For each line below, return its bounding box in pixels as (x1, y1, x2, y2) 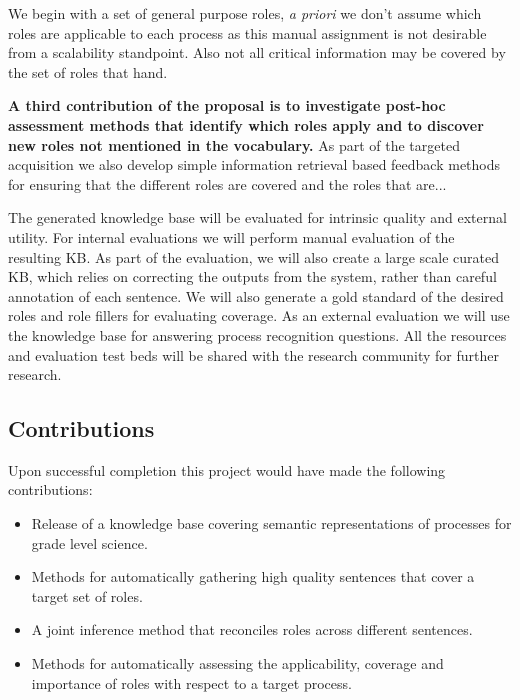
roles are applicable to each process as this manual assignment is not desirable (8, 22, 487, 43)
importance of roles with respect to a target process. (31, 672, 352, 693)
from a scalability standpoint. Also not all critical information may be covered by (8, 42, 506, 63)
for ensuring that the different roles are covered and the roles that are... (8, 173, 447, 194)
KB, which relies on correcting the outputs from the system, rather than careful (8, 266, 497, 287)
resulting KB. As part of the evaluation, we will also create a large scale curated (8, 246, 500, 267)
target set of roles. (31, 585, 143, 606)
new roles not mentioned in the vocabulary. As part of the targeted (8, 134, 460, 155)
